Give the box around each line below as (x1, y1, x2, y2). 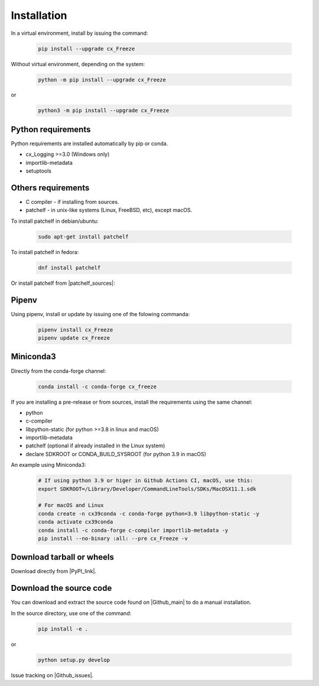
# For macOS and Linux (38, 502, 104, 509)
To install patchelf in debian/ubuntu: (11, 217, 99, 225)
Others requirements (11, 183, 90, 193)
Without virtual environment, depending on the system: (11, 60, 145, 67)
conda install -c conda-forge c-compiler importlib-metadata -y (38, 526, 229, 534)
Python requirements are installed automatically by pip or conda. (11, 139, 168, 147)
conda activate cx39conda (38, 519, 113, 525)
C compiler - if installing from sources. (25, 199, 119, 206)
